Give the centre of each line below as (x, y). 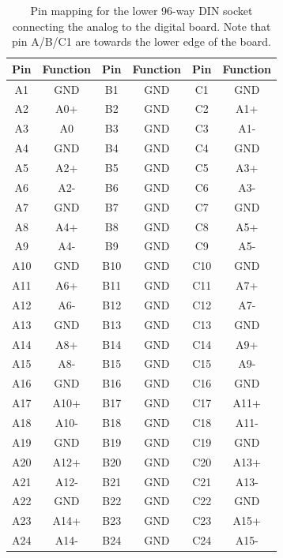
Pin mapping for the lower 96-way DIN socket (141, 10)
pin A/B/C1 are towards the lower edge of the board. (141, 41)
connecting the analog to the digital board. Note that (141, 26)
